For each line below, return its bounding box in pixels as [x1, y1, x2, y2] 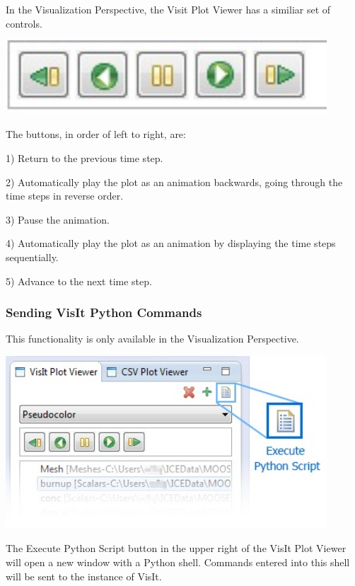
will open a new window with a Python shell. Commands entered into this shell [6, 554, 350, 569]
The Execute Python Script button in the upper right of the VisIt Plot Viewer [6, 541, 347, 556]
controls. [6, 16, 42, 30]
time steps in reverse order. [6, 188, 124, 203]
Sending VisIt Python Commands [6, 304, 202, 321]
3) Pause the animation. [6, 212, 110, 226]
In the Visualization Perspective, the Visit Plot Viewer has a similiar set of [6, 2, 331, 16]
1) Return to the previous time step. [6, 151, 163, 166]
